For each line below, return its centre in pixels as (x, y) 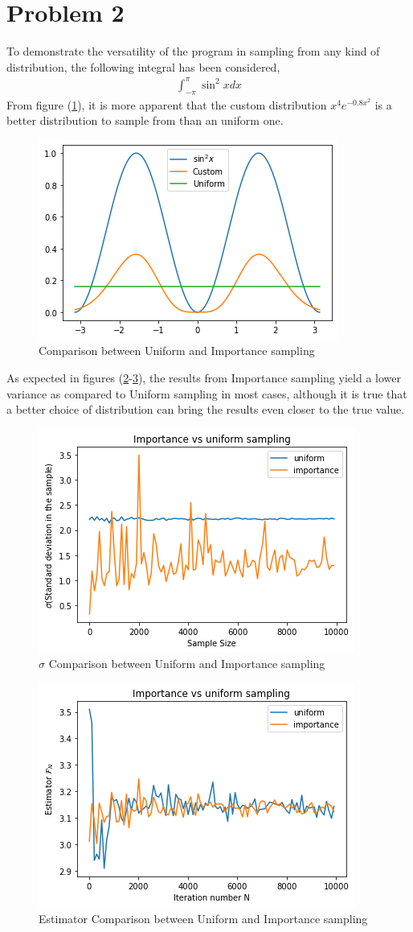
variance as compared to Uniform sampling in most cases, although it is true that (207, 393)
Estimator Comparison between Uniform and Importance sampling (203, 918)
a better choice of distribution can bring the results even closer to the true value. (206, 409)
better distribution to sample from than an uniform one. (145, 120)
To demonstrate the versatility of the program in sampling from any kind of (193, 51)
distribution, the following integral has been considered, (143, 66)
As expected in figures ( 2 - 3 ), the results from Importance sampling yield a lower (204, 378)
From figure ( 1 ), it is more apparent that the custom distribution (167, 104)
